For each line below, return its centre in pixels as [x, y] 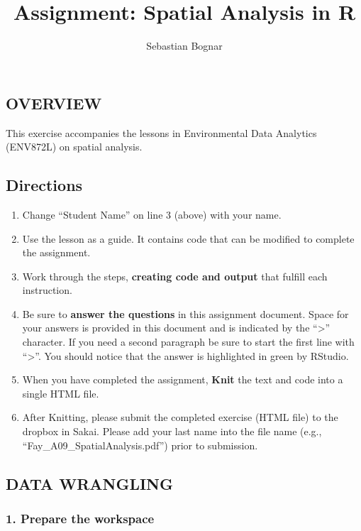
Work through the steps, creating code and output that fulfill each [175, 276]
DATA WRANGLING [89, 483]
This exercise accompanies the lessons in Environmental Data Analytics [161, 132]
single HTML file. [61, 393]
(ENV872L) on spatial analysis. [74, 147]
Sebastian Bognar [184, 46]
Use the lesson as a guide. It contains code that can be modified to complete [188, 238]
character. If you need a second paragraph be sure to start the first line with [188, 342]
